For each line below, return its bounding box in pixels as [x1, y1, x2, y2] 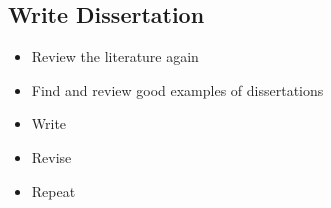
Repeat [31, 180, 76, 201]
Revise [31, 146, 72, 167]
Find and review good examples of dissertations [31, 79, 324, 100]
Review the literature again [31, 46, 199, 67]
